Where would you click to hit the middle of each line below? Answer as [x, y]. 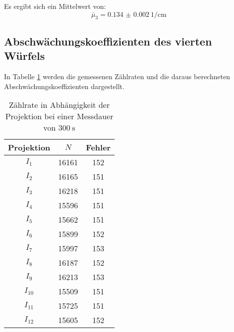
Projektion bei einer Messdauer [59, 116]
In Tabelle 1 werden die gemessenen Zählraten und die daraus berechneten [117, 76]
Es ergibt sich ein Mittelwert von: [55, 6]
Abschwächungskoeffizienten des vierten [108, 41]
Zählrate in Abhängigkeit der [59, 105]
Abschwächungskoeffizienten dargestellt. [64, 86]
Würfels [25, 56]
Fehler [98, 147]
